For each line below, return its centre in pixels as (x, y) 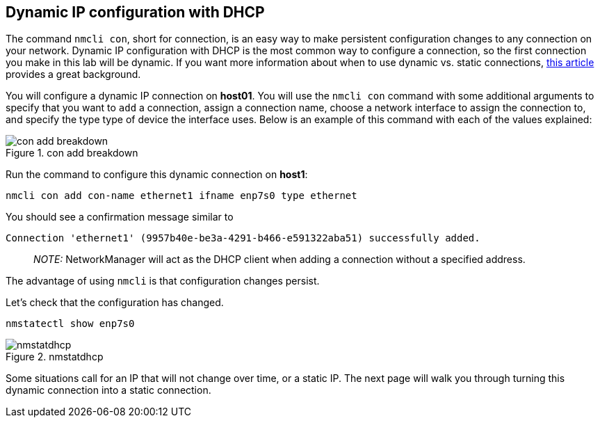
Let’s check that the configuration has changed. (115, 303)
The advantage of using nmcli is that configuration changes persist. (163, 281)
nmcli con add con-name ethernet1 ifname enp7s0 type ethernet (181, 196)
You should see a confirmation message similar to (120, 217)
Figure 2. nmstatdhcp (55, 357)
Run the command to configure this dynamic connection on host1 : (157, 175)
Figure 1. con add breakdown (72, 153)
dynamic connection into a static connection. (108, 390)
